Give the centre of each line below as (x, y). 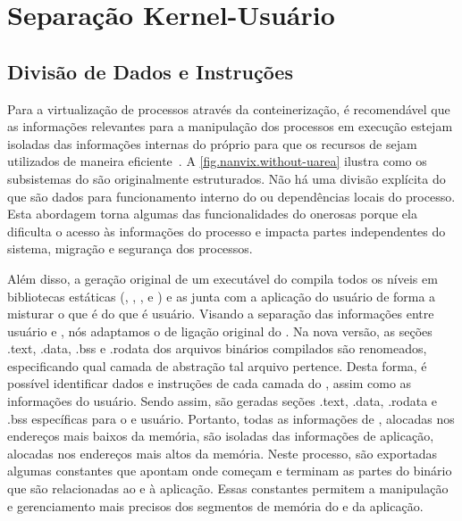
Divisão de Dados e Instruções (150, 71)
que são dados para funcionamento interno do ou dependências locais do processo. (231, 196)
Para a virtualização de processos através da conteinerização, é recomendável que (229, 108)
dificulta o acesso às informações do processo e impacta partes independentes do (227, 231)
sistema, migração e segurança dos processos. (130, 248)
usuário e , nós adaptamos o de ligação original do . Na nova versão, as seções (220, 331)
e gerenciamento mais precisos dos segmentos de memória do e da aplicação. (215, 505)
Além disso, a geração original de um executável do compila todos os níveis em (223, 278)
